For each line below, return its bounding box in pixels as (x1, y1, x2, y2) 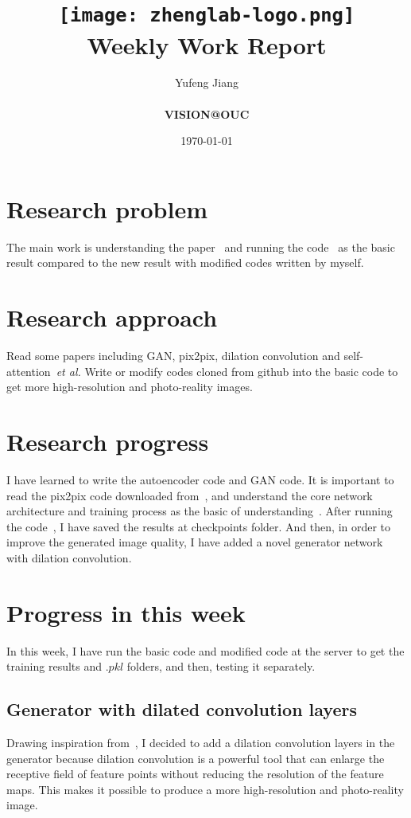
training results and (6, 658, 103, 675)
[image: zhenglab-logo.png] (58, 4, 355, 27)
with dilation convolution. (6, 549, 132, 566)
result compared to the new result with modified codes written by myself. (6, 254, 364, 271)
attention (6, 362, 51, 379)
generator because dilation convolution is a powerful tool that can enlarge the (6, 750, 385, 766)
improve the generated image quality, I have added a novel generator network (6, 534, 383, 550)
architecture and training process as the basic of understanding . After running (6, 503, 393, 519)
